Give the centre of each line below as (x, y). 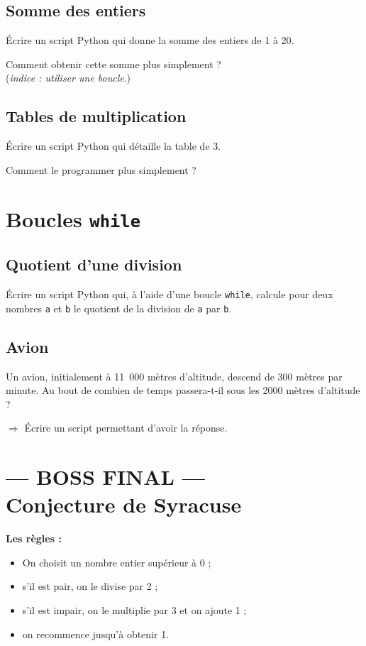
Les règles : (34, 538)
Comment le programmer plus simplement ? (101, 169)
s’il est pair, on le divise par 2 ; (90, 586)
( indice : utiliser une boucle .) (68, 78)
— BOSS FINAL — (105, 477)
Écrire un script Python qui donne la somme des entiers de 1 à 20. (150, 40)
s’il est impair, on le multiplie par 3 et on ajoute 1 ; (134, 610)
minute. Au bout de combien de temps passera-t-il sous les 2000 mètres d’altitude (183, 390)
